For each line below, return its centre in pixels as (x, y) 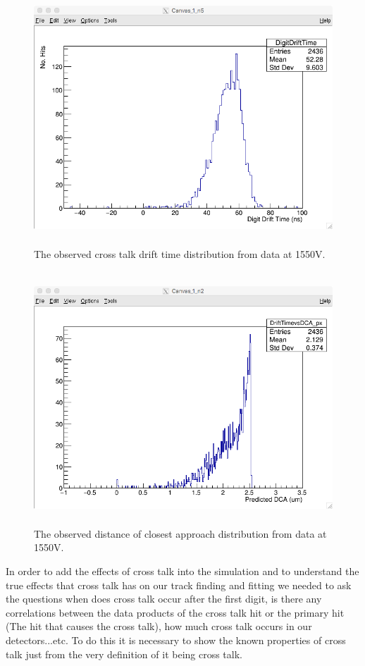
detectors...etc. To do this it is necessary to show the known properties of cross (176, 640)
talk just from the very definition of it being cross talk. (124, 654)
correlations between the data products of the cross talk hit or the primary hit (175, 612)
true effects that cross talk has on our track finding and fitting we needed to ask (179, 585)
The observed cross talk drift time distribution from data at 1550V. (180, 253)
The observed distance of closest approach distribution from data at (180, 533)
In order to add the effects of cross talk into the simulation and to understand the (182, 571)
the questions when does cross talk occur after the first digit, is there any (164, 599)
